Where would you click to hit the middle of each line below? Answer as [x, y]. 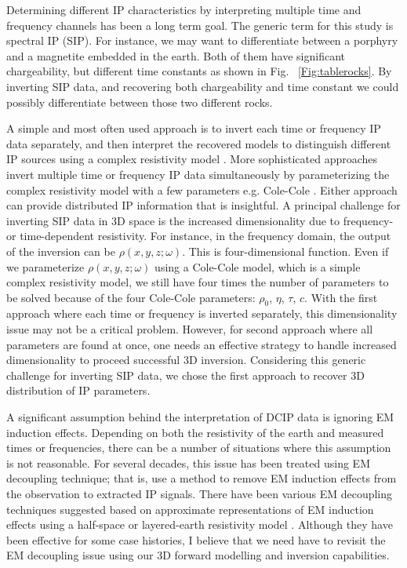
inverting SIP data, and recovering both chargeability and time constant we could [203, 86]
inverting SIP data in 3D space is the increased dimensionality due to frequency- [200, 220]
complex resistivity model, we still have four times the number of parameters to [198, 282]
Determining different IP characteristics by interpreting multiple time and [184, 9]
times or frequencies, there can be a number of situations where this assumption [199, 448]
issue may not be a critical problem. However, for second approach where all [190, 329]
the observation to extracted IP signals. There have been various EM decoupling [200, 494]
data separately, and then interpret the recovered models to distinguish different [199, 143]
